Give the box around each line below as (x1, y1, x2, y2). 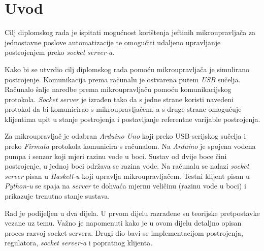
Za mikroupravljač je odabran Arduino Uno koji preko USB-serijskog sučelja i (5, 131, 246, 141)
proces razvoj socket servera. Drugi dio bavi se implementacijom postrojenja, (5, 227, 243, 238)
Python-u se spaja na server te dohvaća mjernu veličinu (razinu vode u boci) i (5, 180, 246, 191)
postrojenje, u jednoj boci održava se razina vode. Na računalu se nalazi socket (5, 161, 249, 171)
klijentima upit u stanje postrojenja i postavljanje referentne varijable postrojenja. (5, 113, 260, 124)
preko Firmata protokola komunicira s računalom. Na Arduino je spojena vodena (5, 141, 256, 151)
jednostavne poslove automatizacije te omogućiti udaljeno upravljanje (5, 37, 221, 47)
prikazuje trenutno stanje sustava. (5, 191, 110, 201)
